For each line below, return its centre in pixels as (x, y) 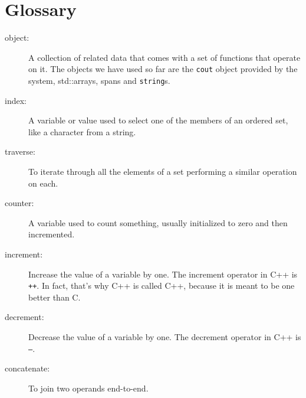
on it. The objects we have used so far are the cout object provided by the (163, 69)
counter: (19, 203)
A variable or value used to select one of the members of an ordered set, (158, 120)
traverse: (20, 151)
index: (16, 100)
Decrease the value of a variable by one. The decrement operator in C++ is (165, 337)
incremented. (52, 234)
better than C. (55, 297)
